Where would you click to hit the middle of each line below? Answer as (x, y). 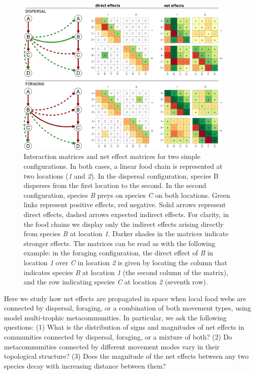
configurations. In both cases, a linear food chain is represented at (123, 166)
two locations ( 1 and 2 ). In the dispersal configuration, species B (121, 175)
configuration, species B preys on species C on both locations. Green (127, 195)
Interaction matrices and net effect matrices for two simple (112, 156)
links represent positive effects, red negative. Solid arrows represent (125, 204)
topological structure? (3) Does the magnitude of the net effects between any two (127, 356)
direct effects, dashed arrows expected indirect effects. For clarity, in (126, 214)
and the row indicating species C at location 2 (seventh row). (116, 282)
